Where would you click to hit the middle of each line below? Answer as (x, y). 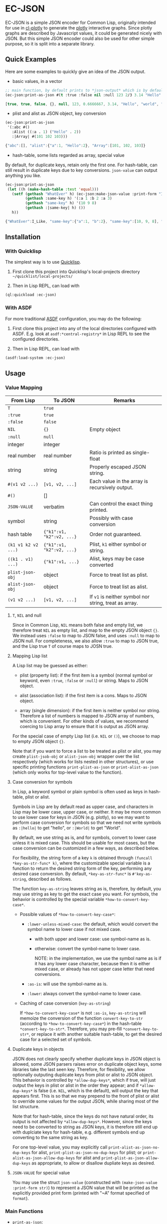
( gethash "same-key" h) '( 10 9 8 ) (61, 203)
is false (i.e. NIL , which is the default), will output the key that (96, 1091)
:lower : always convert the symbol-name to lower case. (84, 994)
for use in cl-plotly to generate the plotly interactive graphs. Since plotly (79, 27)
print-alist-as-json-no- (134, 1148)
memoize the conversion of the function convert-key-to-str (81, 1018)
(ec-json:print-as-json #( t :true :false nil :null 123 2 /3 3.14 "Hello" (83, 95)
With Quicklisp (23, 251)
